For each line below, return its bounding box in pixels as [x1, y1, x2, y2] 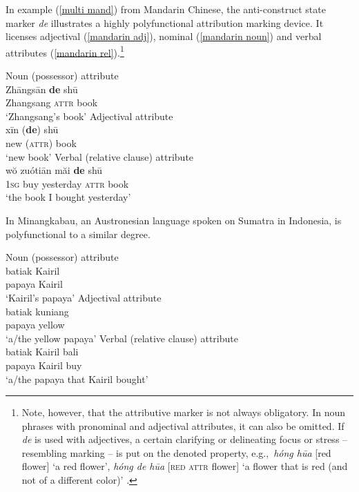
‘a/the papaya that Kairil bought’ [6, 371, 148, 386]
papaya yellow [6, 317, 65, 332]
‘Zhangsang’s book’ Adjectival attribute [6, 108, 173, 123]
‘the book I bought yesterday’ [6, 190, 131, 204]
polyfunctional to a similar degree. [6, 226, 151, 241]
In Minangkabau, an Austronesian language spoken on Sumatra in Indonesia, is [6, 213, 342, 227]
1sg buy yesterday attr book [6, 176, 129, 190]
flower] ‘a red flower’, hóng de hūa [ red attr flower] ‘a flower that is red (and [21, 459, 348, 473]
